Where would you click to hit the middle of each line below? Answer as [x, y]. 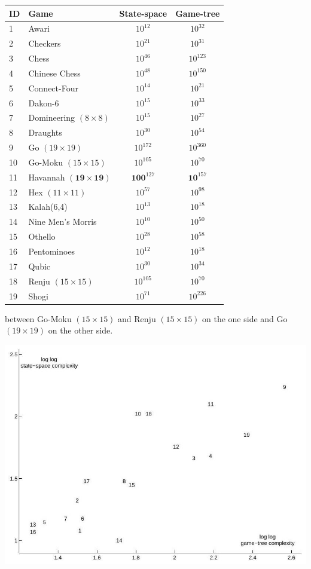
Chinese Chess [54, 73]
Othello [42, 236]
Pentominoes [52, 251]
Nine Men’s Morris [62, 221]
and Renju [137, 318]
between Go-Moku [38, 318]
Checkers [45, 43]
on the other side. [80, 330]
